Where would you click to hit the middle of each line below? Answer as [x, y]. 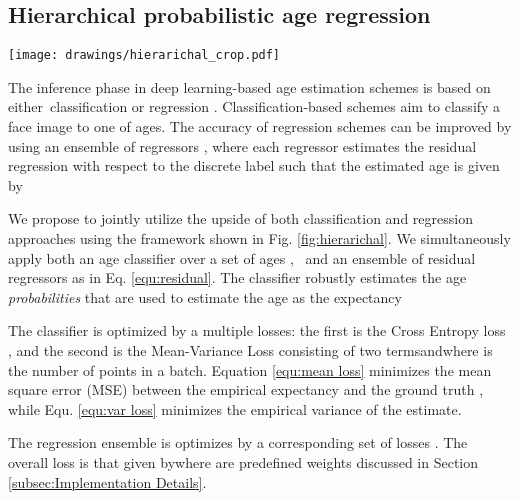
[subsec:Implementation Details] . [107, 481]
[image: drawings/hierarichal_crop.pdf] [144, 55]
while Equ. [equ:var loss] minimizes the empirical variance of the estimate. [235, 408]
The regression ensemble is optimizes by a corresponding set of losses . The [238, 442]
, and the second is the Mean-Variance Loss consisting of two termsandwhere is [250, 349]
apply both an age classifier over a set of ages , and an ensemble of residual [242, 257]
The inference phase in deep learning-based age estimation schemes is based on [249, 86]
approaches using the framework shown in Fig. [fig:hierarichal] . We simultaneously [259, 238]
